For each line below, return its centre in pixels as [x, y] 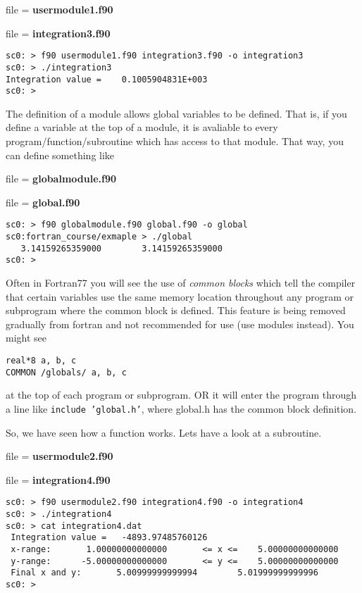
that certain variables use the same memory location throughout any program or [180, 296]
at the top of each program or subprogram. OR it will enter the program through [181, 395]
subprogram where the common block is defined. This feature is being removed [176, 310]
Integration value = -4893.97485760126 [109, 538]
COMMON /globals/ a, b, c [66, 372]
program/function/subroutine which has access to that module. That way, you [175, 141]
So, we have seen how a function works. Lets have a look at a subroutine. [164, 432]
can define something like [60, 155]
